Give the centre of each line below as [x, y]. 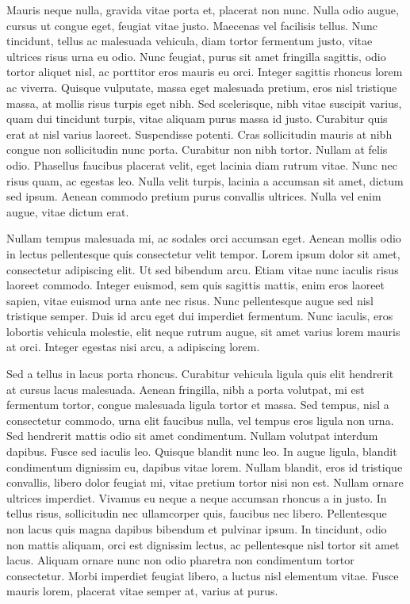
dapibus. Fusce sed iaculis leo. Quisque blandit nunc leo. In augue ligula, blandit [202, 451]
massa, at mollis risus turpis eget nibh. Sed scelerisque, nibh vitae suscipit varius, [204, 103]
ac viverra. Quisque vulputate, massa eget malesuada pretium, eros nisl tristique [202, 87]
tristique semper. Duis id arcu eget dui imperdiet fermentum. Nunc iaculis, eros [200, 316]
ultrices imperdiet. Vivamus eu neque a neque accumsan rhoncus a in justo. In [197, 497]
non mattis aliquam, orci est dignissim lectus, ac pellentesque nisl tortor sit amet [203, 544]
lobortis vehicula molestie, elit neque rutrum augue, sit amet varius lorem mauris [203, 331]
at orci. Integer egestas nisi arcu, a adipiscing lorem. [133, 347]
